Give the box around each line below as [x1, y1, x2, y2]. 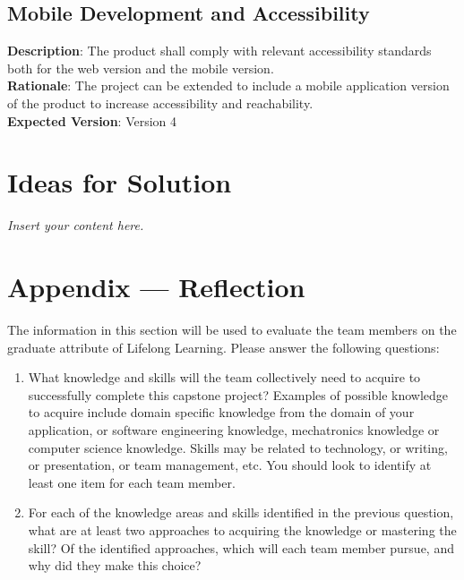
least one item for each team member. [28, 473, 236, 491]
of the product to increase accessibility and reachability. [7, 93, 314, 112]
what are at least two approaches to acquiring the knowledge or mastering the [28, 520, 457, 539]
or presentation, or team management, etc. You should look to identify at [28, 456, 432, 474]
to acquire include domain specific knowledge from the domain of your [28, 403, 415, 422]
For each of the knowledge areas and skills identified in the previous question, [28, 503, 454, 522]
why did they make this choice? [28, 556, 202, 575]
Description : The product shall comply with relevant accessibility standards [7, 41, 432, 60]
